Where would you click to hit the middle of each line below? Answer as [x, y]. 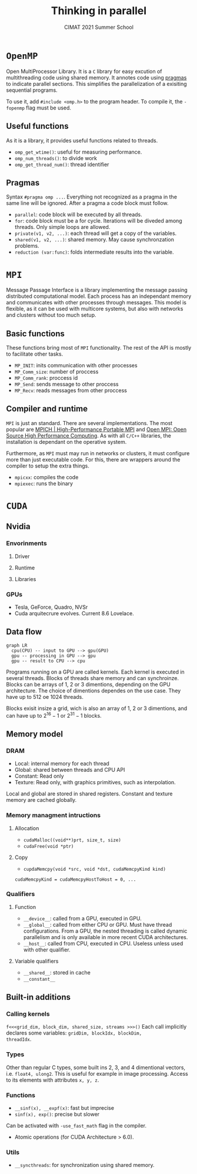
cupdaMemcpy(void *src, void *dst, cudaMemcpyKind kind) [95, 869]
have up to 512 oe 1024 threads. [45, 697]
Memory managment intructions [54, 815]
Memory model [35, 734]
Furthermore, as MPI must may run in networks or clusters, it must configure [98, 453]
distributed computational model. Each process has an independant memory [99, 296]
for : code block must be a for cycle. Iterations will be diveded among [98, 221]
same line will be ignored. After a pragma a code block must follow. [87, 203]
